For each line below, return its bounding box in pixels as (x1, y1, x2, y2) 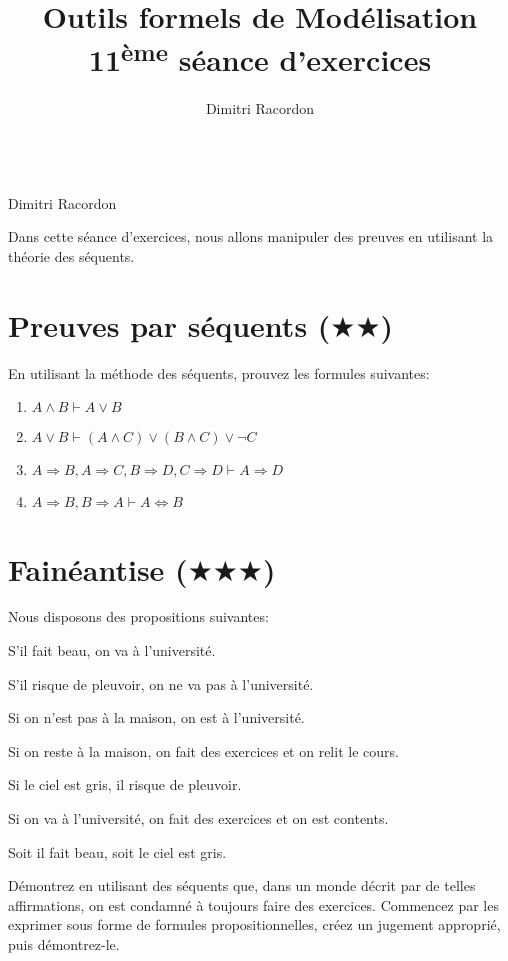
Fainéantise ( (8, 548, 188, 589)
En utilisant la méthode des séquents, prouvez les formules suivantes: (8, 362, 430, 383)
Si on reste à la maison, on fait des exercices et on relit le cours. (8, 740, 399, 761)
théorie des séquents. (8, 246, 135, 267)
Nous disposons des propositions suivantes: (8, 606, 269, 627)
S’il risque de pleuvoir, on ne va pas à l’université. (8, 673, 314, 694)
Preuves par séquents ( (8, 304, 331, 345)
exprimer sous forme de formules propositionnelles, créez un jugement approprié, (8, 914, 501, 935)
